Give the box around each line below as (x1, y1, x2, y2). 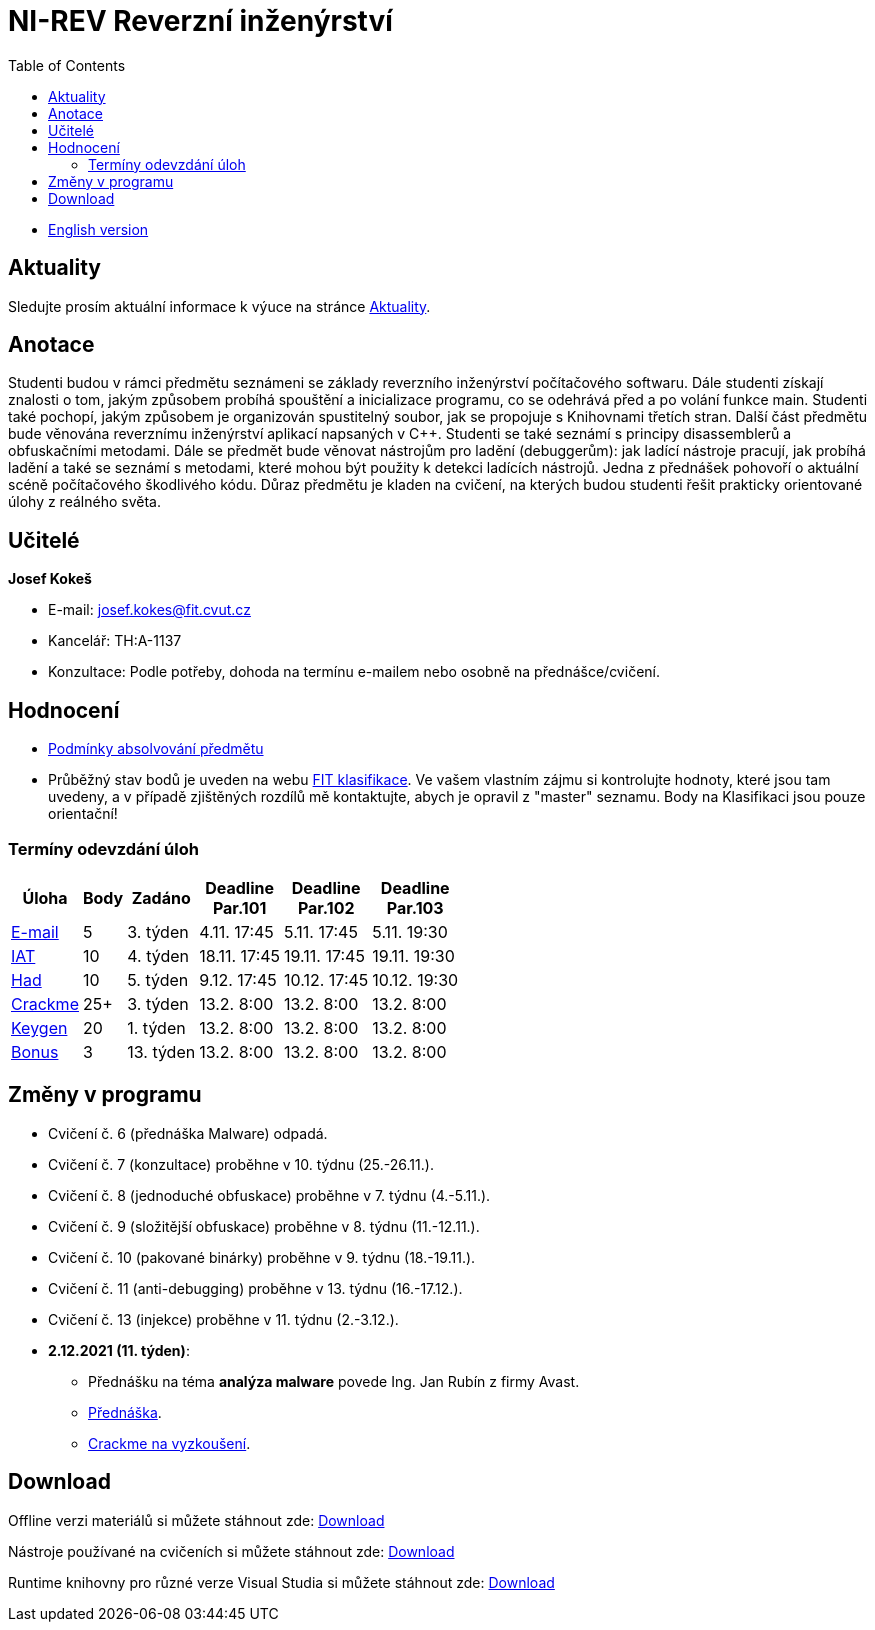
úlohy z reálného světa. (8, 493, 161, 511)
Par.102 (297, 897, 355, 918)
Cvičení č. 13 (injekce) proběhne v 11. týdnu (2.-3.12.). (48, 1310, 399, 1328)
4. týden (127, 945, 189, 966)
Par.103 (386, 897, 444, 918)
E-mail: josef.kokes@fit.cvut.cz (48, 601, 251, 619)
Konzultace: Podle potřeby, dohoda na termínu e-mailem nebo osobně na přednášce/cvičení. (48, 663, 660, 681)
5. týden (127, 969, 189, 990)
